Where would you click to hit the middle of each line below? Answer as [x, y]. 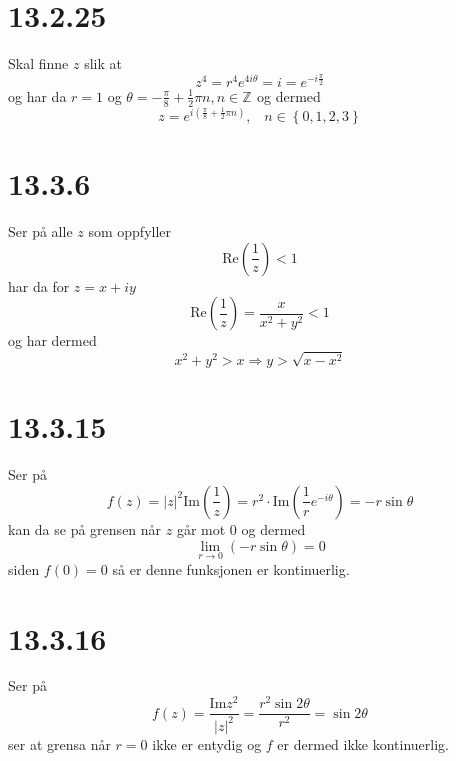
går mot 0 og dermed [241, 528]
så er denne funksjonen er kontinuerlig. [231, 568]
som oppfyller [130, 231]
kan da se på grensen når [85, 528]
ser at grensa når [59, 743]
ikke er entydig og [207, 743]
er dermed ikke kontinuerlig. [363, 743]
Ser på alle [40, 231]
